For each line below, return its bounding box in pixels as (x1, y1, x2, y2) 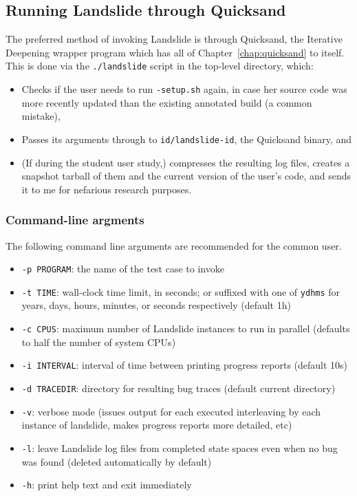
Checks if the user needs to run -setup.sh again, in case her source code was (21, 82, 347, 96)
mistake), (21, 109, 61, 123)
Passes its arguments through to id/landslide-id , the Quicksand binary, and (21, 131, 351, 146)
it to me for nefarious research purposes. (21, 182, 192, 196)
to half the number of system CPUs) (21, 334, 176, 349)
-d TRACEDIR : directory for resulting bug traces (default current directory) (21, 380, 336, 395)
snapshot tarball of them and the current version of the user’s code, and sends (21, 169, 351, 183)
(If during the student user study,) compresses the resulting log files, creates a (21, 155, 350, 169)
